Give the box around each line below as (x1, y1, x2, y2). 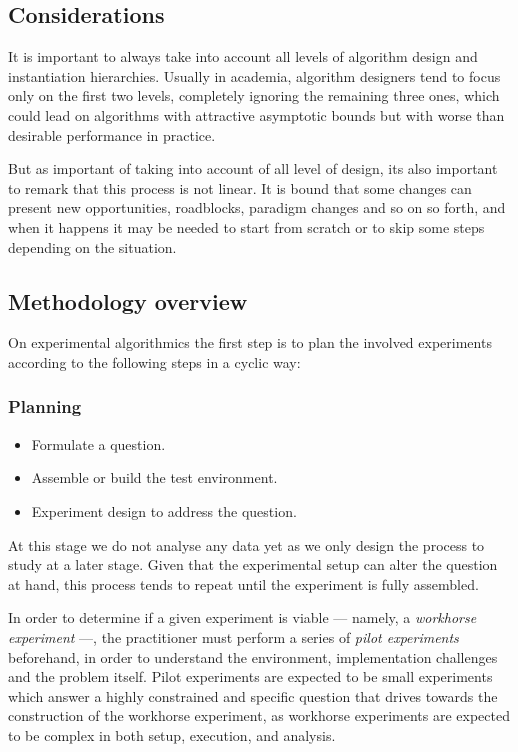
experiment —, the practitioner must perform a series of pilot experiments (8, 626, 459, 647)
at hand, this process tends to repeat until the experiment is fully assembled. (8, 573, 479, 594)
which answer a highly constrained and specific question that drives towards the (8, 685, 498, 706)
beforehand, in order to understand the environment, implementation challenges (8, 646, 498, 667)
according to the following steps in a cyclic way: (8, 351, 301, 372)
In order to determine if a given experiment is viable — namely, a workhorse (8, 607, 477, 628)
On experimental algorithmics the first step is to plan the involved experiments (8, 332, 492, 353)
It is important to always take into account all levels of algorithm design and (8, 46, 478, 67)
